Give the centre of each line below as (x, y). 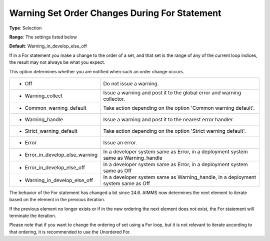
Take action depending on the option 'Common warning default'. (179, 108)
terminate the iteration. (33, 216)
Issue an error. (120, 142)
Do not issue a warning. (131, 83)
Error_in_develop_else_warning (61, 155)
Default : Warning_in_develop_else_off (48, 46)
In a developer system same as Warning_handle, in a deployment (180, 177)
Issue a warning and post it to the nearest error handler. (169, 119)
